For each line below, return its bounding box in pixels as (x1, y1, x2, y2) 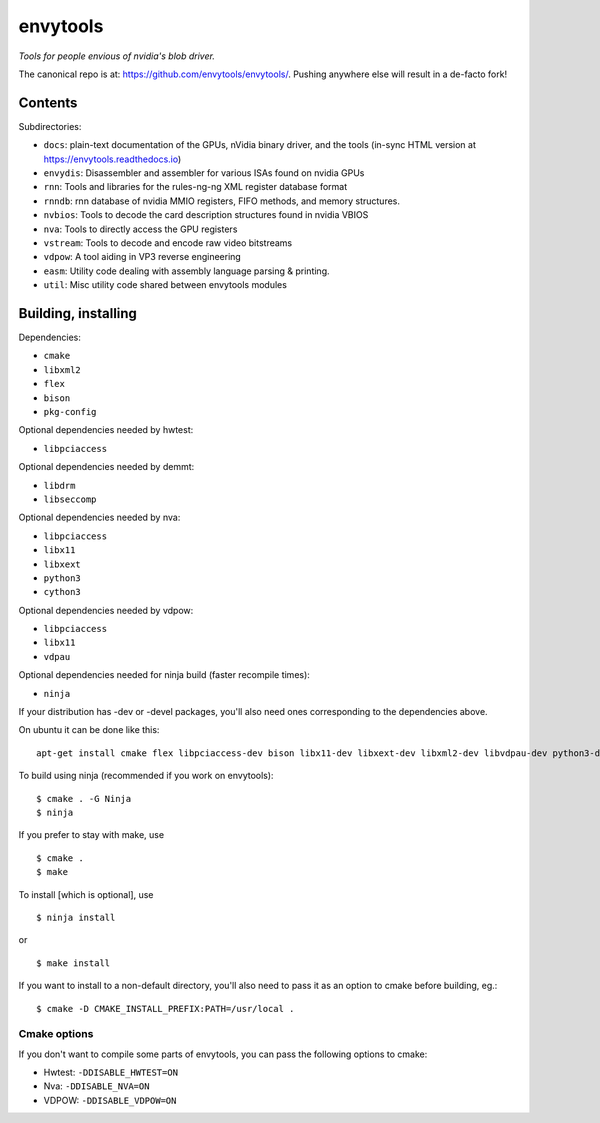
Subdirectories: (18, 120, 82, 132)
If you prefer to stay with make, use (18, 829, 165, 841)
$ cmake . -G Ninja (36, 793, 132, 804)
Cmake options (18, 1027, 94, 1041)
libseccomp (43, 493, 97, 505)
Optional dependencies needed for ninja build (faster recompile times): (18, 669, 310, 681)
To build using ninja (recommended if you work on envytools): (18, 770, 274, 782)
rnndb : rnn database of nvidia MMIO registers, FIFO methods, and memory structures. (43, 195, 400, 207)
